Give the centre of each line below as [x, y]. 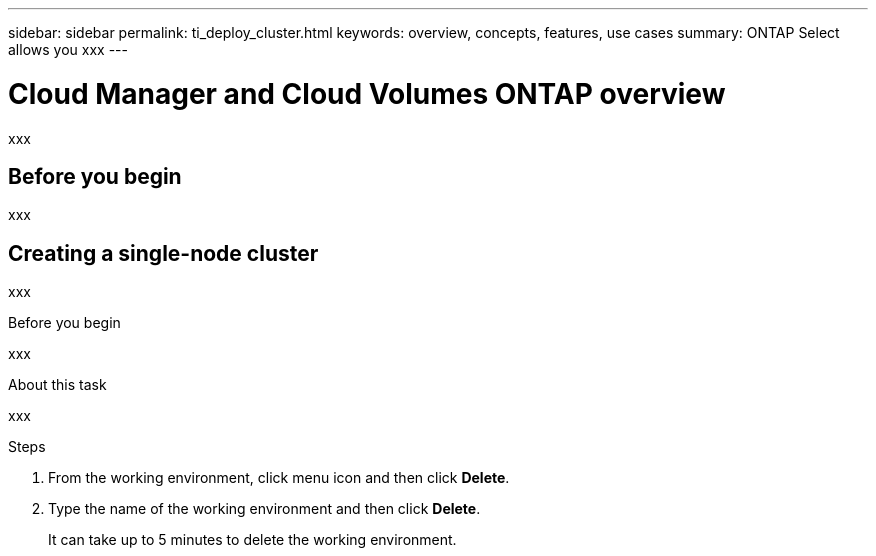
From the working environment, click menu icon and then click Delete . [279, 478]
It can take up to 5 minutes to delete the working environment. [252, 540]
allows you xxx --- [68, 49]
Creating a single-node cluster [163, 253]
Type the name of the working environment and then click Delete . [264, 509]
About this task [57, 385]
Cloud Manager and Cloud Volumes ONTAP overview [367, 93]
